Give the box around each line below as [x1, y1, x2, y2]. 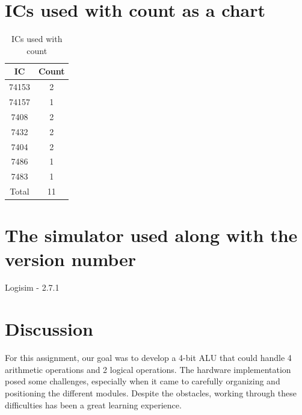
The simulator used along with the [5, 223, 298, 247]
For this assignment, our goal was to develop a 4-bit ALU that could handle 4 [5, 351, 292, 364]
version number [5, 246, 137, 271]
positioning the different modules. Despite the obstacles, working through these [5, 386, 297, 399]
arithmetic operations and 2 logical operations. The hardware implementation [5, 363, 291, 375]
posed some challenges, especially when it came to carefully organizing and [5, 375, 280, 387]
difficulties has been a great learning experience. [5, 398, 182, 411]
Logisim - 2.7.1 [5, 281, 60, 294]
